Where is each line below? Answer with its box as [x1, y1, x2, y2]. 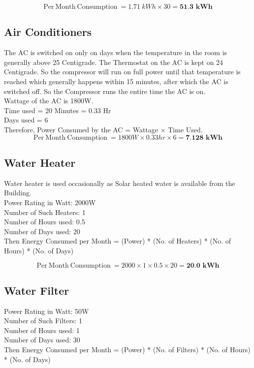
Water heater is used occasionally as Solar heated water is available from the [4, 178, 235, 188]
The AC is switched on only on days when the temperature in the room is [4, 47, 227, 58]
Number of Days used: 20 [4, 226, 80, 236]
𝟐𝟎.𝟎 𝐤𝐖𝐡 [186, 262, 220, 269]
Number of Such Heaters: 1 [4, 207, 86, 217]
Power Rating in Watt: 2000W [4, 197, 96, 207]
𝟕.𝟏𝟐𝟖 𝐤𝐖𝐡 [186, 134, 223, 141]
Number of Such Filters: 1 [4, 315, 83, 326]
